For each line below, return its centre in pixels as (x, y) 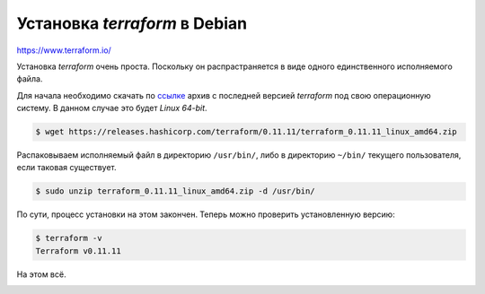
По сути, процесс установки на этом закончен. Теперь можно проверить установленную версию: (206, 214)
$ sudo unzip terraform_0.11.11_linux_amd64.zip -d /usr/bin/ (175, 191)
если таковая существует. (66, 168)
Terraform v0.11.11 (78, 251)
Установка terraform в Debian (132, 23)
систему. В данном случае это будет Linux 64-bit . (112, 108)
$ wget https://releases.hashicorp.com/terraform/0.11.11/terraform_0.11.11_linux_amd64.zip (246, 132)
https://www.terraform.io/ (64, 50)
